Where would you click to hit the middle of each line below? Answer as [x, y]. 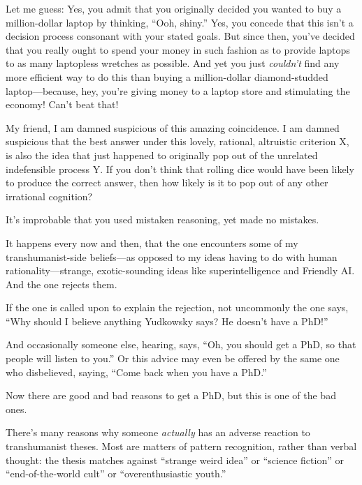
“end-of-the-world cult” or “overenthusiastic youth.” [116, 473]
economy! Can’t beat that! [62, 104]
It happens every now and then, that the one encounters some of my [152, 242]
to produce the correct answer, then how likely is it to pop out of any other [167, 182]
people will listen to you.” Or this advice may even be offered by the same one [173, 358]
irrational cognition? [49, 196]
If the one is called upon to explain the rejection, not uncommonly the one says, [177, 307]
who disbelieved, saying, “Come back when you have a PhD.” [136, 372]
